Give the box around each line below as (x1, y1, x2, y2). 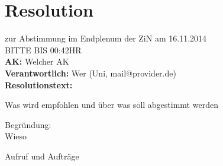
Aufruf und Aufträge (5, 149, 79, 162)
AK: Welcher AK (5, 55, 69, 68)
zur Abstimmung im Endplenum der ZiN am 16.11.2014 (5, 32, 207, 44)
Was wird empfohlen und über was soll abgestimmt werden (5, 98, 218, 111)
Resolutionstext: (5, 78, 73, 91)
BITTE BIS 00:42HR (5, 43, 82, 56)
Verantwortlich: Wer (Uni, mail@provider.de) (5, 66, 176, 79)
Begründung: (5, 118, 51, 130)
